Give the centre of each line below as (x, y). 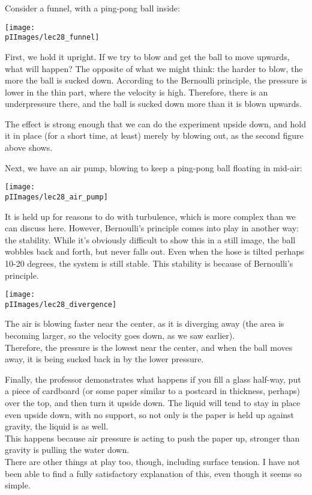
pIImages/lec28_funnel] (52, 38)
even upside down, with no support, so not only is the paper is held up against (150, 414)
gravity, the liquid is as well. (57, 426)
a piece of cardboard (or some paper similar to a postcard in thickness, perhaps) (152, 391)
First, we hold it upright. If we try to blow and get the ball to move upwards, (147, 56)
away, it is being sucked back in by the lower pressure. (104, 359)
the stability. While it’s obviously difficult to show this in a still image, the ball (150, 239)
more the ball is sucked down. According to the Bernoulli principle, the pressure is (156, 80)
